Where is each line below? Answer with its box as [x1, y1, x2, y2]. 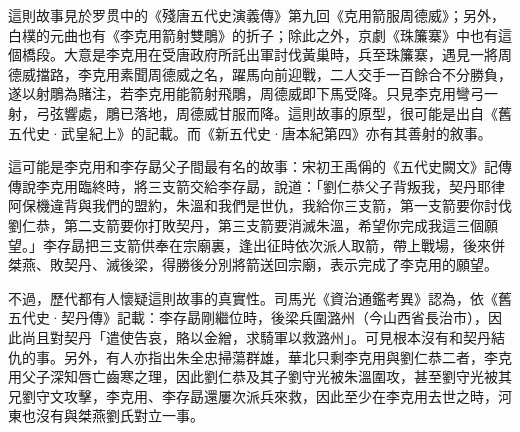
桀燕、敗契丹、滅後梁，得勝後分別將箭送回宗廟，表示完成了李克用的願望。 [8, 254, 498, 275]
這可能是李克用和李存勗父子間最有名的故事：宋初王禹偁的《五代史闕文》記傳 [8, 156, 512, 177]
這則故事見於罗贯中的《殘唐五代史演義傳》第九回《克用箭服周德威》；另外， [8, 5, 505, 25]
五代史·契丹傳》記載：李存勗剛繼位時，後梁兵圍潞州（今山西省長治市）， [8, 307, 488, 328]
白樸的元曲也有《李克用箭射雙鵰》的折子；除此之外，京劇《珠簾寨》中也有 [8, 24, 498, 45]
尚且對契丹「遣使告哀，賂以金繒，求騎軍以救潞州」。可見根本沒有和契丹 [21, 326, 491, 347]
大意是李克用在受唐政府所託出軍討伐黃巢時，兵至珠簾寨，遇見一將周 [63, 44, 512, 65]
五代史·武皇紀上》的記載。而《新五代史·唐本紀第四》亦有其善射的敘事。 [8, 122, 492, 143]
